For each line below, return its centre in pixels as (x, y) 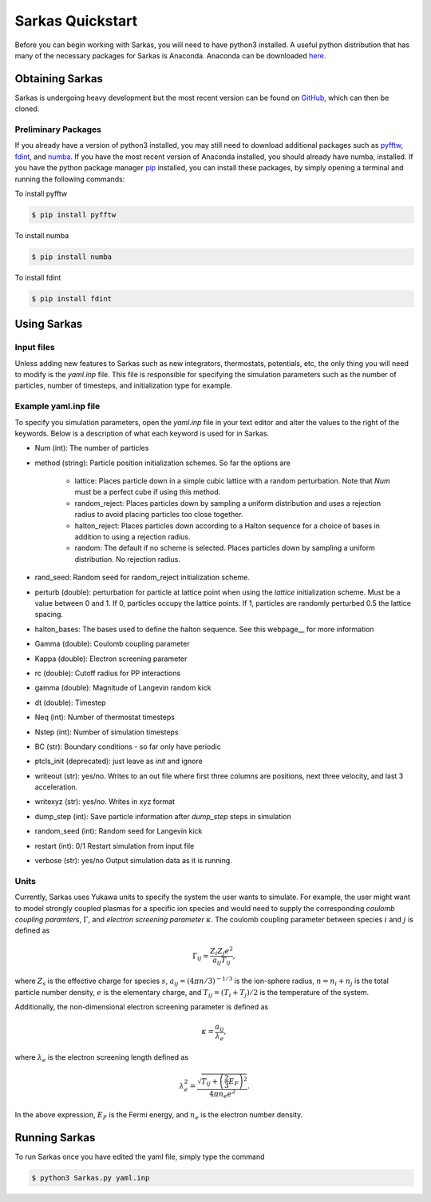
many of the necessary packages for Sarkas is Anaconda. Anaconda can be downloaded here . (170, 55)
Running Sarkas (55, 1138)
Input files (35, 348)
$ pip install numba (71, 257)
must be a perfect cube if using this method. (148, 492)
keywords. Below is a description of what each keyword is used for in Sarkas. (142, 433)
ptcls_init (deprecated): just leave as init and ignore (119, 761)
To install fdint (38, 277)
